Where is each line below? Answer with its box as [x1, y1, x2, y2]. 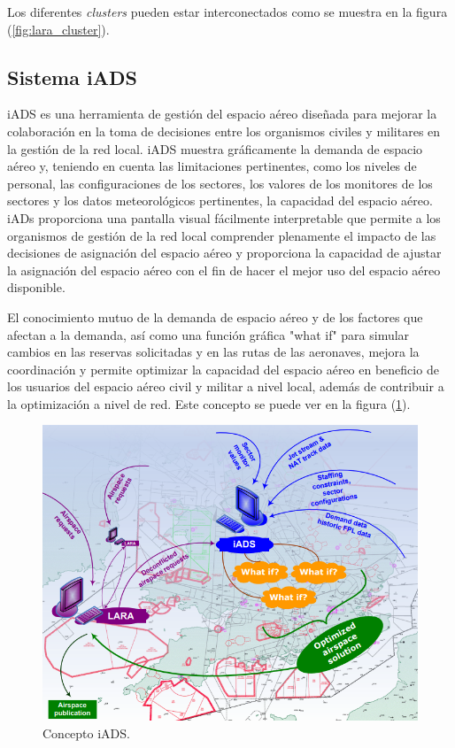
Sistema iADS [7, 63, 137, 90]
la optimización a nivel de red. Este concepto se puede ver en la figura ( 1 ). [7, 394, 411, 413]
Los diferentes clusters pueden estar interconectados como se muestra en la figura [7, 3, 448, 20]
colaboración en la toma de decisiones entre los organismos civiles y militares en [7, 121, 441, 140]
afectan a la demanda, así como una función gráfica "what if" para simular [7, 325, 410, 343]
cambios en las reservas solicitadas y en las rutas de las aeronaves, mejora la [7, 343, 420, 361]
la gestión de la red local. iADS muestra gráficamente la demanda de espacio [7, 139, 423, 158]
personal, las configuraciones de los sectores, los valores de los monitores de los [7, 174, 433, 192]
